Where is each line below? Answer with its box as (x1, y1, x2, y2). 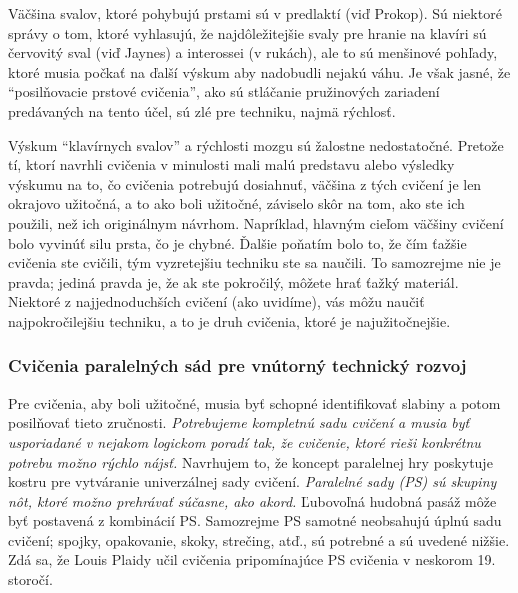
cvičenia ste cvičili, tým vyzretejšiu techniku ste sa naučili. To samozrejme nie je (8, 252, 501, 273)
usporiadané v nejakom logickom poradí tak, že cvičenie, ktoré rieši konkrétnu (8, 431, 481, 452)
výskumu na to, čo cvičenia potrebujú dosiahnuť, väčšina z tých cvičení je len (8, 173, 482, 194)
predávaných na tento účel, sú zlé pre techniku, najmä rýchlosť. (8, 100, 396, 121)
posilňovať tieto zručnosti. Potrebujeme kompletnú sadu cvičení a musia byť (8, 412, 470, 433)
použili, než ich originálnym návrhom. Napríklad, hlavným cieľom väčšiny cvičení (8, 212, 504, 233)
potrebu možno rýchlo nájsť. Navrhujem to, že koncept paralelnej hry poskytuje (8, 451, 493, 472)
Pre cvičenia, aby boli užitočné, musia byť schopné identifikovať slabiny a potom (8, 392, 501, 413)
